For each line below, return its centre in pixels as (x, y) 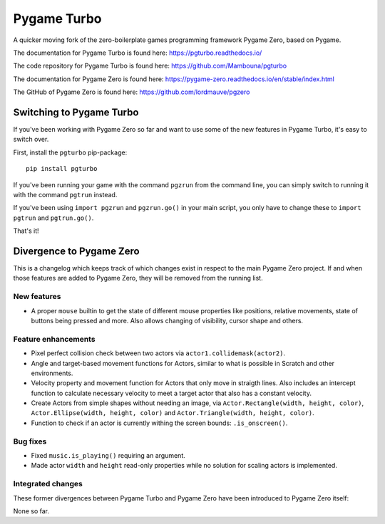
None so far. (31, 511)
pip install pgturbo (62, 169)
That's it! (26, 231)
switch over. (31, 140)
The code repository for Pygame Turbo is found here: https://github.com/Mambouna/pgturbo (150, 66)
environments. (52, 373)
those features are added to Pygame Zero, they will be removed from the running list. (138, 278)
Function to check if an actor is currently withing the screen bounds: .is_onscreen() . (159, 423)
